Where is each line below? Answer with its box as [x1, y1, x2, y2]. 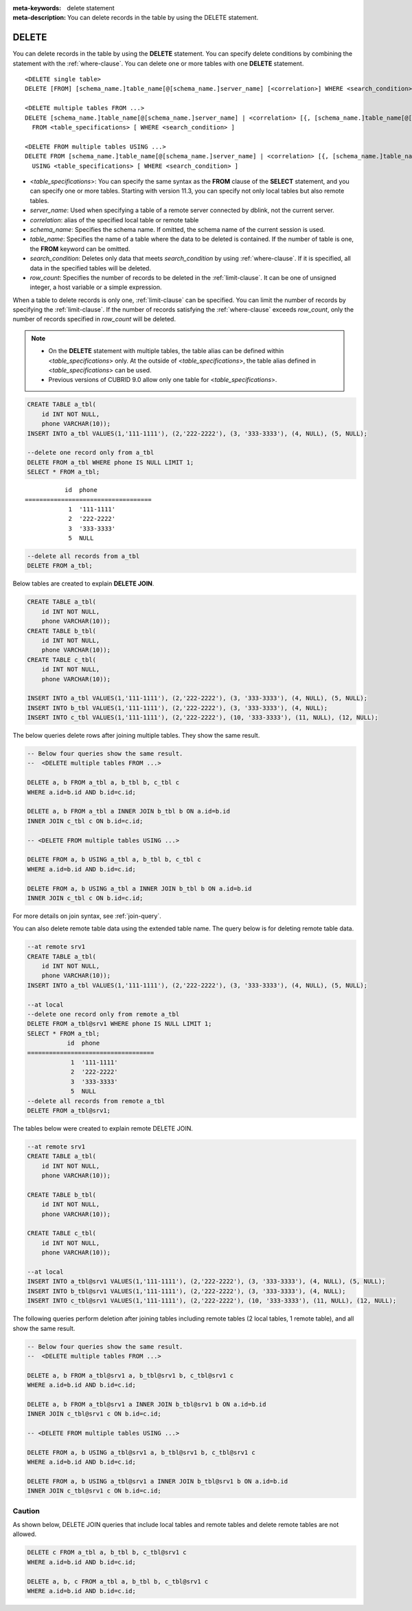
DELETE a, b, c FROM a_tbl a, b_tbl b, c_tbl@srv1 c [27, 1577, 209, 1586]
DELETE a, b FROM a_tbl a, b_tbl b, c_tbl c [27, 778, 180, 787]
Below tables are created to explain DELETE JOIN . [12, 579, 154, 588]
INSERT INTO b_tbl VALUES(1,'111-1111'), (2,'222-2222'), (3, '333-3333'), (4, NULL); [27, 704, 328, 712]
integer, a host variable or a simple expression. [30, 283, 162, 292]
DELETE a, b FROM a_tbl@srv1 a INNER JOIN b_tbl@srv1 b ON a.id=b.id [27, 1400, 266, 1408]
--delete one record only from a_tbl [27, 449, 154, 457]
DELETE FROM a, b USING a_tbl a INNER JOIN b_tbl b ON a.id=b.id [27, 884, 252, 893]
